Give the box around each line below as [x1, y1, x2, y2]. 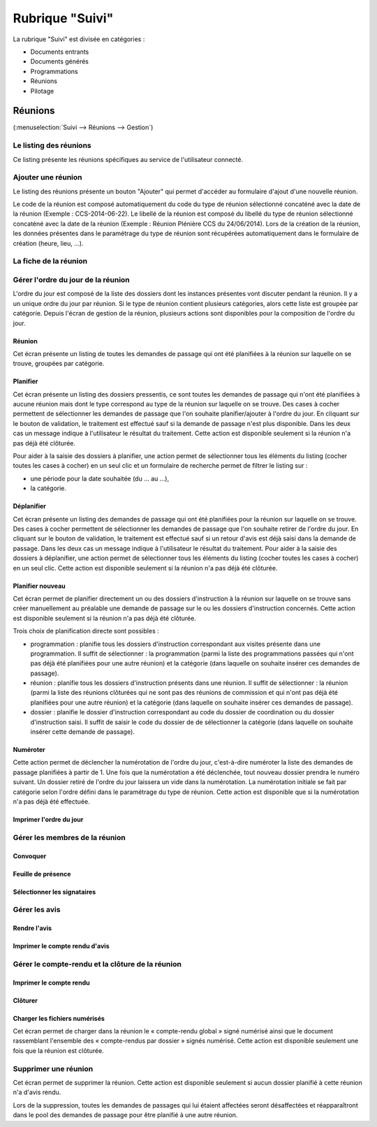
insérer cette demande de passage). [30, 728, 135, 736]
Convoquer [13, 852, 47, 860]
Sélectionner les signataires [13, 887, 96, 896]
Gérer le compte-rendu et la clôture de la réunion [13, 959, 182, 968]
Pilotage [30, 87, 54, 95]
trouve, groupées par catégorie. [13, 360, 105, 368]
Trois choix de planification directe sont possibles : [13, 627, 160, 635]
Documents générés [30, 57, 89, 66]
